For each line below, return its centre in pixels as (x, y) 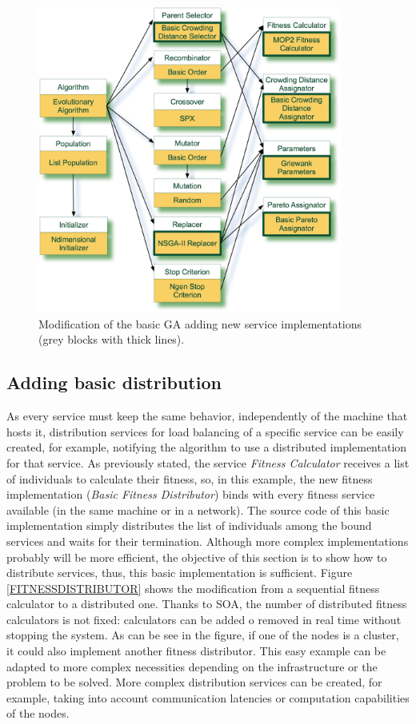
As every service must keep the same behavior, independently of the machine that (207, 416)
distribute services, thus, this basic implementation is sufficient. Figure (180, 573)
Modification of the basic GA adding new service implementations (200, 323)
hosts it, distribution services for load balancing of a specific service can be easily (205, 431)
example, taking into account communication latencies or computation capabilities (208, 697)
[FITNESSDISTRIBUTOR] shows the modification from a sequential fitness (193, 588)
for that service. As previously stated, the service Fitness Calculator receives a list (208, 462)
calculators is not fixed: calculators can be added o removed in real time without (204, 619)
